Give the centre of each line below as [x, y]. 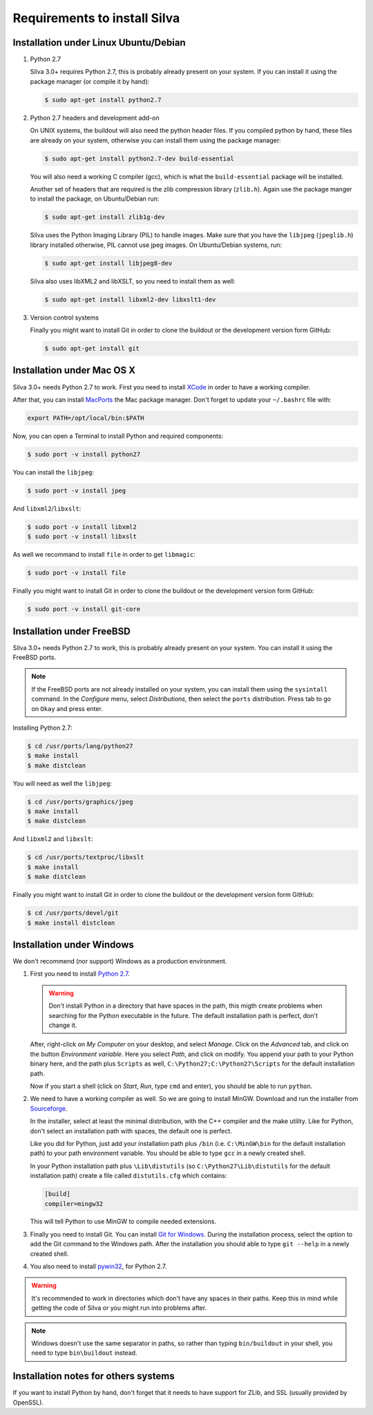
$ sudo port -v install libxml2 [82, 527]
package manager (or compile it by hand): [90, 81]
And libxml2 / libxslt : [47, 508]
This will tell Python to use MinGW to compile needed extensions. [123, 1221]
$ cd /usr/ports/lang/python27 [80, 746]
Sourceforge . [49, 1108]
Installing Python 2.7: [42, 728]
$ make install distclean [71, 923]
